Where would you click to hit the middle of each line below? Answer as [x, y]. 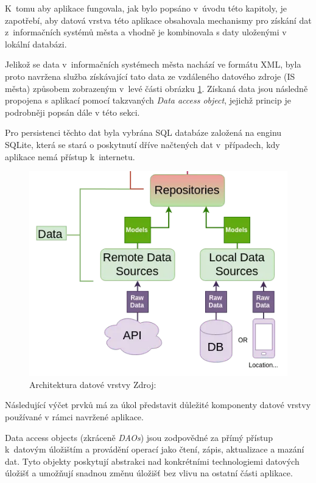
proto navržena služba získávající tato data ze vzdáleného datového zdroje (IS [150, 76]
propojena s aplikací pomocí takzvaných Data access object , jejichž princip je [148, 100]
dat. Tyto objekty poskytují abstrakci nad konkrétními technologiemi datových [152, 461]
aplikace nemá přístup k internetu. [70, 156]
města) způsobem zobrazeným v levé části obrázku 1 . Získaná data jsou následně [156, 88]
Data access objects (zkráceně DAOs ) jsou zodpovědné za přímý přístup [139, 437]
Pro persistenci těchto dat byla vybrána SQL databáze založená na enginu [143, 132]
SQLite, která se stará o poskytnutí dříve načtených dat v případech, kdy [142, 144]
